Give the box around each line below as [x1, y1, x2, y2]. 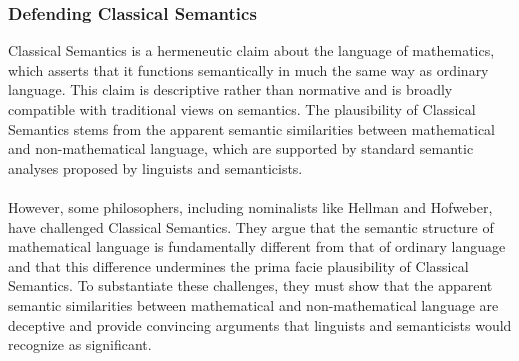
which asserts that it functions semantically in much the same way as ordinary [8, 59, 489, 80]
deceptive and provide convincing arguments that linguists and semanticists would [8, 314, 512, 335]
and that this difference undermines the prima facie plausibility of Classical [8, 255, 469, 276]
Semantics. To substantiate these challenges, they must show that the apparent [8, 275, 493, 296]
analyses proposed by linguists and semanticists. [8, 157, 303, 178]
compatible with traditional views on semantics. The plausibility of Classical [8, 99, 476, 119]
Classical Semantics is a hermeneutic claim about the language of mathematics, [8, 40, 495, 61]
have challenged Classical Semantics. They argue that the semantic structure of [8, 216, 494, 237]
